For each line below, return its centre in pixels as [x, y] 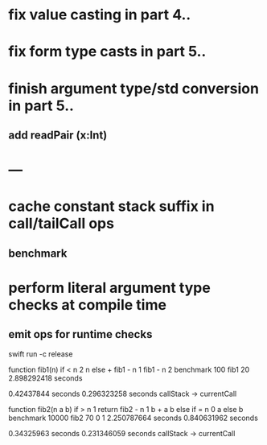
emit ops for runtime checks [80, 334]
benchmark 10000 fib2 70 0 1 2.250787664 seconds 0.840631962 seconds [133, 418]
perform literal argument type [109, 288]
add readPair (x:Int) [58, 135]
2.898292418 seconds [45, 378]
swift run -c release [41, 354]
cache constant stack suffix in [111, 206]
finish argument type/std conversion [134, 88]
